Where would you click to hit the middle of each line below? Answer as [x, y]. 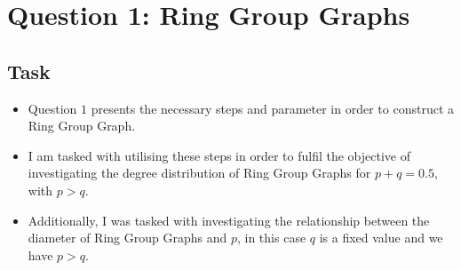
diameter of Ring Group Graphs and [127, 238]
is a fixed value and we [381, 238]
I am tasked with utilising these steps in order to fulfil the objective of [219, 155]
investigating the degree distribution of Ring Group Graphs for [199, 173]
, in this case [271, 238]
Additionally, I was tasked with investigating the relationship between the [229, 220]
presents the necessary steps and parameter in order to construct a [272, 108]
